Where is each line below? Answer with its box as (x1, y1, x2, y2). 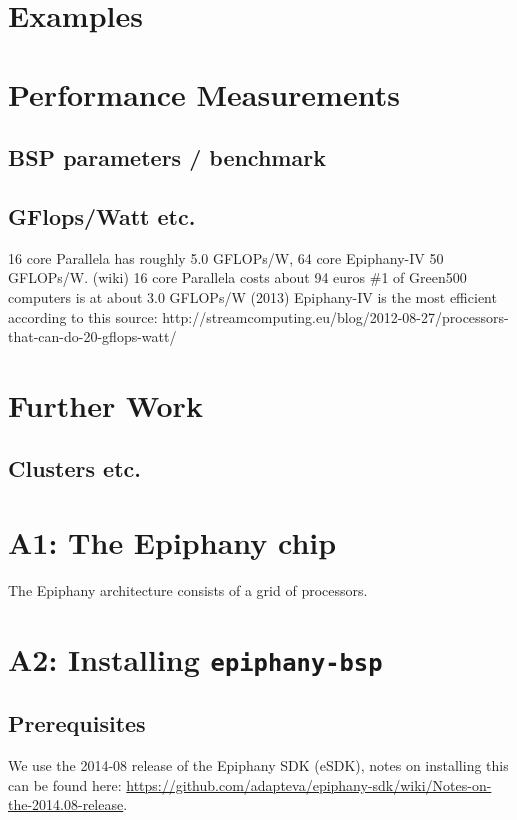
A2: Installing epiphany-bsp (8, 638, 383, 679)
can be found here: (8, 774, 122, 795)
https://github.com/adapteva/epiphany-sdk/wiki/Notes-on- (126, 774, 492, 795)
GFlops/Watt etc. (8, 200, 196, 231)
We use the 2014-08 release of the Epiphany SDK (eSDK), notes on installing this (8, 755, 509, 776)
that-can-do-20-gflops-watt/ (8, 326, 177, 347)
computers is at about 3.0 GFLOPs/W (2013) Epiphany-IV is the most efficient (8, 286, 497, 307)
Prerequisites (8, 708, 146, 739)
